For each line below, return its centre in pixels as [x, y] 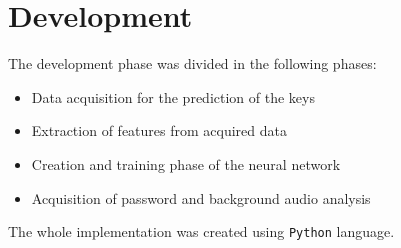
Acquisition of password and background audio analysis [201, 197]
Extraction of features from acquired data [159, 130]
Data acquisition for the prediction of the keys [173, 96]
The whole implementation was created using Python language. [201, 231]
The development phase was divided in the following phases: [192, 63]
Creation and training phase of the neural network [186, 163]
